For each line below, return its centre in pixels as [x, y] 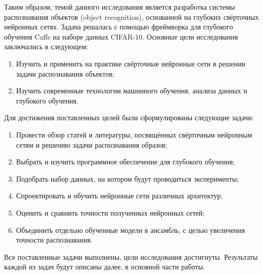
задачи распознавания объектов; [65, 73]
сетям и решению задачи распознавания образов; [92, 144]
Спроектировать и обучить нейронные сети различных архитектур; [119, 196]
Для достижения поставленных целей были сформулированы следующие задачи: [129, 117]
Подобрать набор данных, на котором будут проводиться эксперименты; [127, 178]
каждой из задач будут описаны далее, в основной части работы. [105, 267]
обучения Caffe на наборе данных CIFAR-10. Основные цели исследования [121, 36]
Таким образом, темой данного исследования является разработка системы [120, 7]
